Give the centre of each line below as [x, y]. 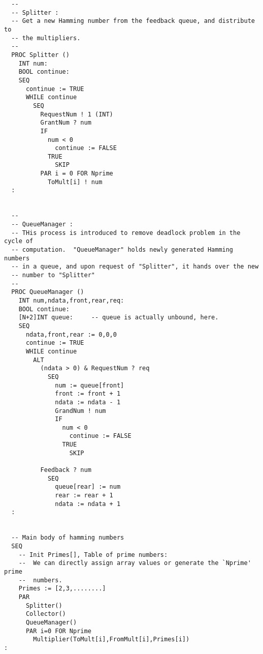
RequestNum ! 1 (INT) [77, 114]
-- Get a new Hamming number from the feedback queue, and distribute [133, 21]
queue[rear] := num [88, 487]
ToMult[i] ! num [75, 182]
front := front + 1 [88, 394]
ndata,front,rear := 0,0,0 [71, 334]
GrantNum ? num [66, 123]
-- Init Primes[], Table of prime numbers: [93, 555]
